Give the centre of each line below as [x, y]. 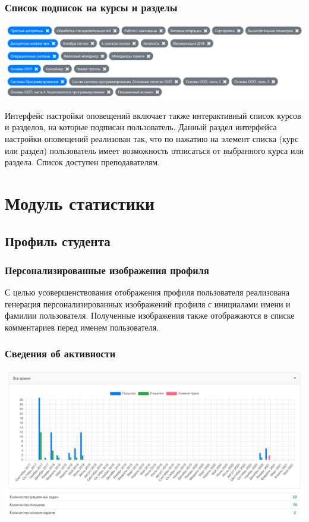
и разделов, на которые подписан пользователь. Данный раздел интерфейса [141, 127]
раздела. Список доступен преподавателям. [82, 162]
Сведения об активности [60, 353]
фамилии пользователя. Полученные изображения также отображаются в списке [150, 315]
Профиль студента [58, 240]
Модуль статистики [80, 202]
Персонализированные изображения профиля [107, 270]
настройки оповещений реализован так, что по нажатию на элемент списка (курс [152, 139]
